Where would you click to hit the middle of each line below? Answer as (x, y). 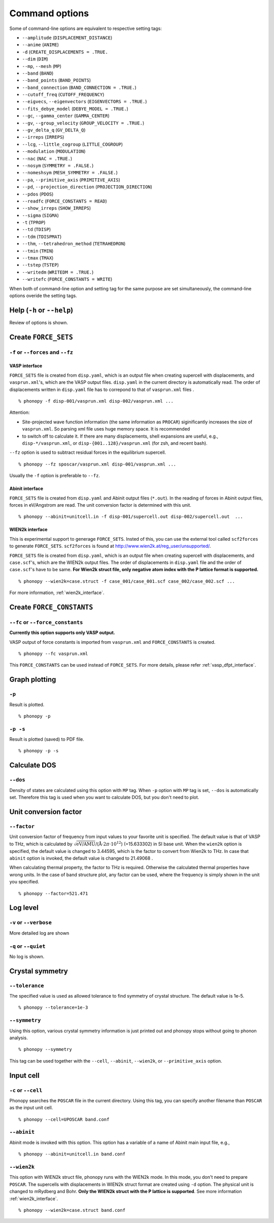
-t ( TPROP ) (34, 222)
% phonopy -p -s (39, 751)
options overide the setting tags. (43, 295)
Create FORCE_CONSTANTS (51, 607)
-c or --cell (26, 1090)
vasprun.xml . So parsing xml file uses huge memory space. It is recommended (106, 429)
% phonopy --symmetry (45, 1049)
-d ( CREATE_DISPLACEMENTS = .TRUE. (65, 52)
